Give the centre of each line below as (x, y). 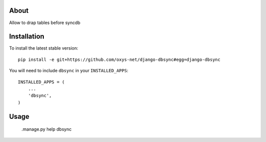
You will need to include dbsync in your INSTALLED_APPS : (69, 71)
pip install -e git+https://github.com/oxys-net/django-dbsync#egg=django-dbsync (119, 59)
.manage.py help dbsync (47, 129)
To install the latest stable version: (44, 48)
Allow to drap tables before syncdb (45, 23)
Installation (27, 37)
